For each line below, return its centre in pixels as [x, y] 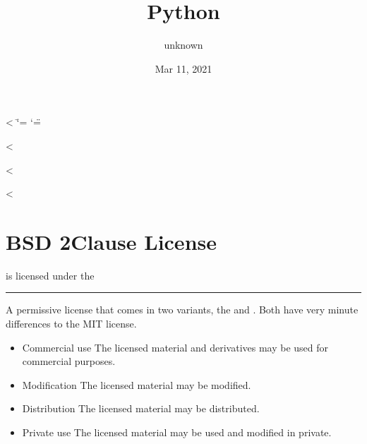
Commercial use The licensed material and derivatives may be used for [175, 347]
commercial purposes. [69, 361]
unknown [183, 45]
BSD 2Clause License [111, 241]
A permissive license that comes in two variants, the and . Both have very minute [182, 310]
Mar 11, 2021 [183, 68]
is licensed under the [50, 275]
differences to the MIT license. [71, 323]
